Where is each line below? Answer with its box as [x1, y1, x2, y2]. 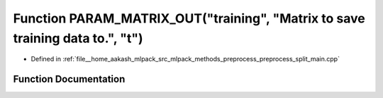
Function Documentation [13, 73, 126, 85]
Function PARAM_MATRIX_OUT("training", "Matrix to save [13, 11, 365, 26]
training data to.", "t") [13, 30, 143, 46]
